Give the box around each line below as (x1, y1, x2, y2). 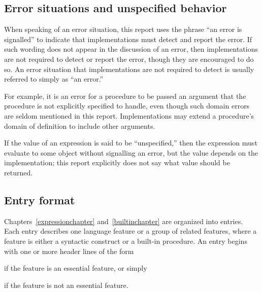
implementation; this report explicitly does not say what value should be (4, 157, 230, 168)
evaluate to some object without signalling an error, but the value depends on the (4, 147, 258, 158)
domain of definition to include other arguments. (4, 120, 155, 131)
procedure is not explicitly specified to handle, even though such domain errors (4, 100, 250, 111)
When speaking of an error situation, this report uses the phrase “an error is (4, 24, 242, 34)
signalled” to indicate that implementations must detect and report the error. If (4, 33, 252, 44)
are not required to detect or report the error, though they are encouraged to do (4, 53, 254, 64)
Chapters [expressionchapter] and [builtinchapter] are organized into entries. (4, 215, 243, 226)
